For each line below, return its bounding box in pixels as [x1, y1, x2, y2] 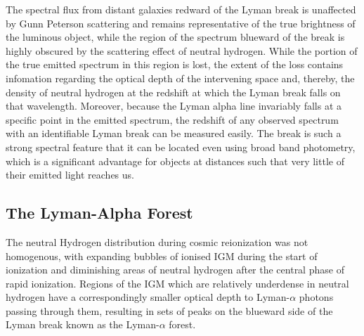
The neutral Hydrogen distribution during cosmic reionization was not [6, 234, 308, 249]
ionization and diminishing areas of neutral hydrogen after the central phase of [6, 262, 344, 277]
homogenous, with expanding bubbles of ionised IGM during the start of [6, 248, 318, 263]
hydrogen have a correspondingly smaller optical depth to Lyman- [6, 290, 290, 304]
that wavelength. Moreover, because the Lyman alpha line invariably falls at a [6, 98, 342, 113]
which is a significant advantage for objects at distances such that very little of [6, 153, 344, 168]
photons [299, 290, 334, 304]
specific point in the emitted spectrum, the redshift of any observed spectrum [6, 112, 339, 127]
